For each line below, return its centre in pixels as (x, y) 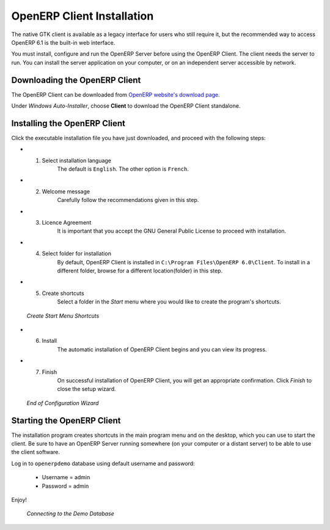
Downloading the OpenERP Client (76, 80)
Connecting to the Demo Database (70, 513)
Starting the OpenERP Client (66, 420)
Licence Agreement (67, 223)
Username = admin (66, 477)
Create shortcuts (63, 293)
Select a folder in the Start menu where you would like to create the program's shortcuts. (169, 302)
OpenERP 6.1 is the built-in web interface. (63, 42)
